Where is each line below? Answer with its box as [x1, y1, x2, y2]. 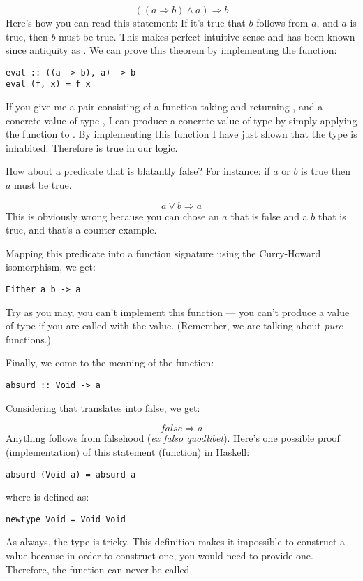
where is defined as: [6, 489, 89, 504]
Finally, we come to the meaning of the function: [6, 355, 214, 370]
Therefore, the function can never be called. [6, 561, 193, 576]
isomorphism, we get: [6, 259, 96, 274]
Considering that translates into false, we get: [6, 400, 200, 415]
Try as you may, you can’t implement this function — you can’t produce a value [6, 304, 350, 319]
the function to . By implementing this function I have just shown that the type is [6, 127, 357, 141]
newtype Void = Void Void [6, 514, 126, 524]
